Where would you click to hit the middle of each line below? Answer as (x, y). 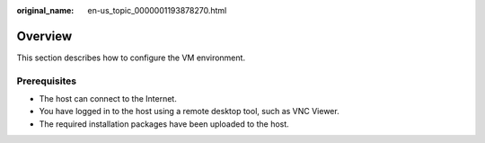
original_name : (45, 10)
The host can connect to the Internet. (108, 99)
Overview (44, 36)
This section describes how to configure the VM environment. (131, 58)
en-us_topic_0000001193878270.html (157, 10)
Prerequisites (46, 81)
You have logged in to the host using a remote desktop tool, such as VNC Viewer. (190, 112)
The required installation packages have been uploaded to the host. (164, 124)
